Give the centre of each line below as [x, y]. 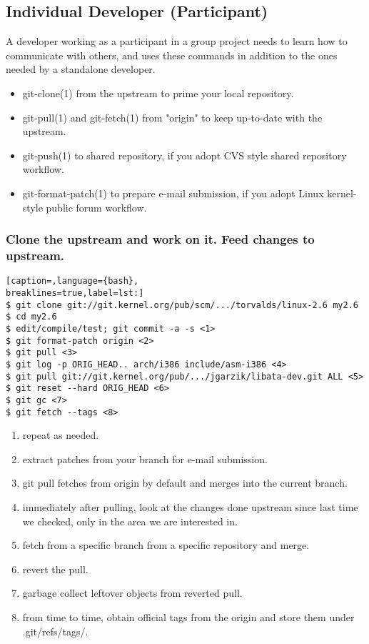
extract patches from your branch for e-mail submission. [145, 459]
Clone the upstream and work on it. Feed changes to [160, 239]
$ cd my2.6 [31, 317]
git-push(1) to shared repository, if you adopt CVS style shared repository [184, 155]
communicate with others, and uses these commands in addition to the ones [172, 55]
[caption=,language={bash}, [72, 281]
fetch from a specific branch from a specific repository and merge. [166, 545]
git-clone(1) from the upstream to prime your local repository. [158, 93]
